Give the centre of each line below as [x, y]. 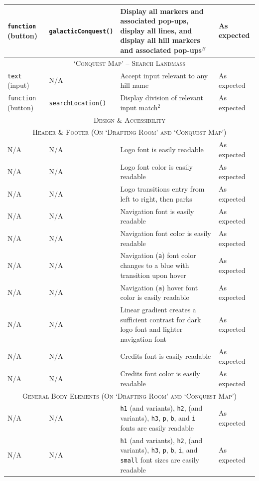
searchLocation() [78, 103]
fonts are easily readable [157, 427]
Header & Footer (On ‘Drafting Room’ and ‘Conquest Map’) [129, 132]
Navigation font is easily [157, 211]
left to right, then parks [156, 198]
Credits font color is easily [160, 373]
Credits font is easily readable [166, 356]
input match [139, 107]
